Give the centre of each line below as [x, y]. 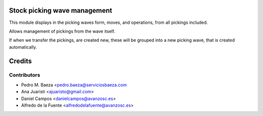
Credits [20, 61]
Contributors [25, 75]
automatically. [23, 47]
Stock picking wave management [61, 10]
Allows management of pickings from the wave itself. [62, 31]
